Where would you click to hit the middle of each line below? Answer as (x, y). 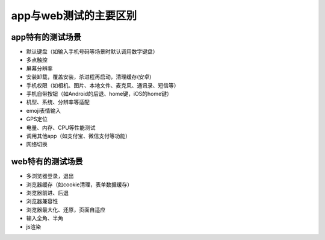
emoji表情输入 (44, 110)
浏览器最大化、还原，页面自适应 (66, 210)
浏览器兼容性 (42, 201)
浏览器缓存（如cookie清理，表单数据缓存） (79, 185)
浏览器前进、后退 (47, 193)
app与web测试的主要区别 (74, 16)
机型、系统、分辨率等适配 (58, 102)
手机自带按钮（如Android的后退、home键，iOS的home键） (99, 94)
